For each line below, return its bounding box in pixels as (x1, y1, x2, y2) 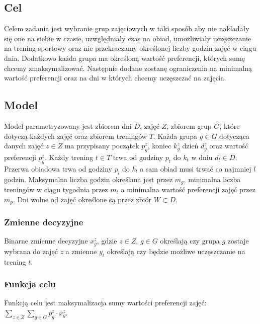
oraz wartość (209, 140, 248, 151)
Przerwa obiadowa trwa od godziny (4, 163, 112, 174)
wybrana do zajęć (4, 246, 58, 256)
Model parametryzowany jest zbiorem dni (4, 120, 132, 131)
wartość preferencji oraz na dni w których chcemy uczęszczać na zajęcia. (4, 72, 226, 83)
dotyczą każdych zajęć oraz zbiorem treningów (4, 130, 147, 141)
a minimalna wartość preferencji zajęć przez (121, 184, 255, 194)
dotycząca (219, 130, 249, 141)
